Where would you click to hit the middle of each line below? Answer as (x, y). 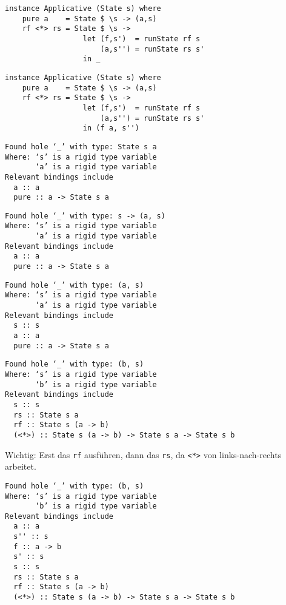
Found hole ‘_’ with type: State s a (81, 147)
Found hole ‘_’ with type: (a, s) (75, 285)
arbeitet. (21, 466)
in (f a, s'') (111, 128)
